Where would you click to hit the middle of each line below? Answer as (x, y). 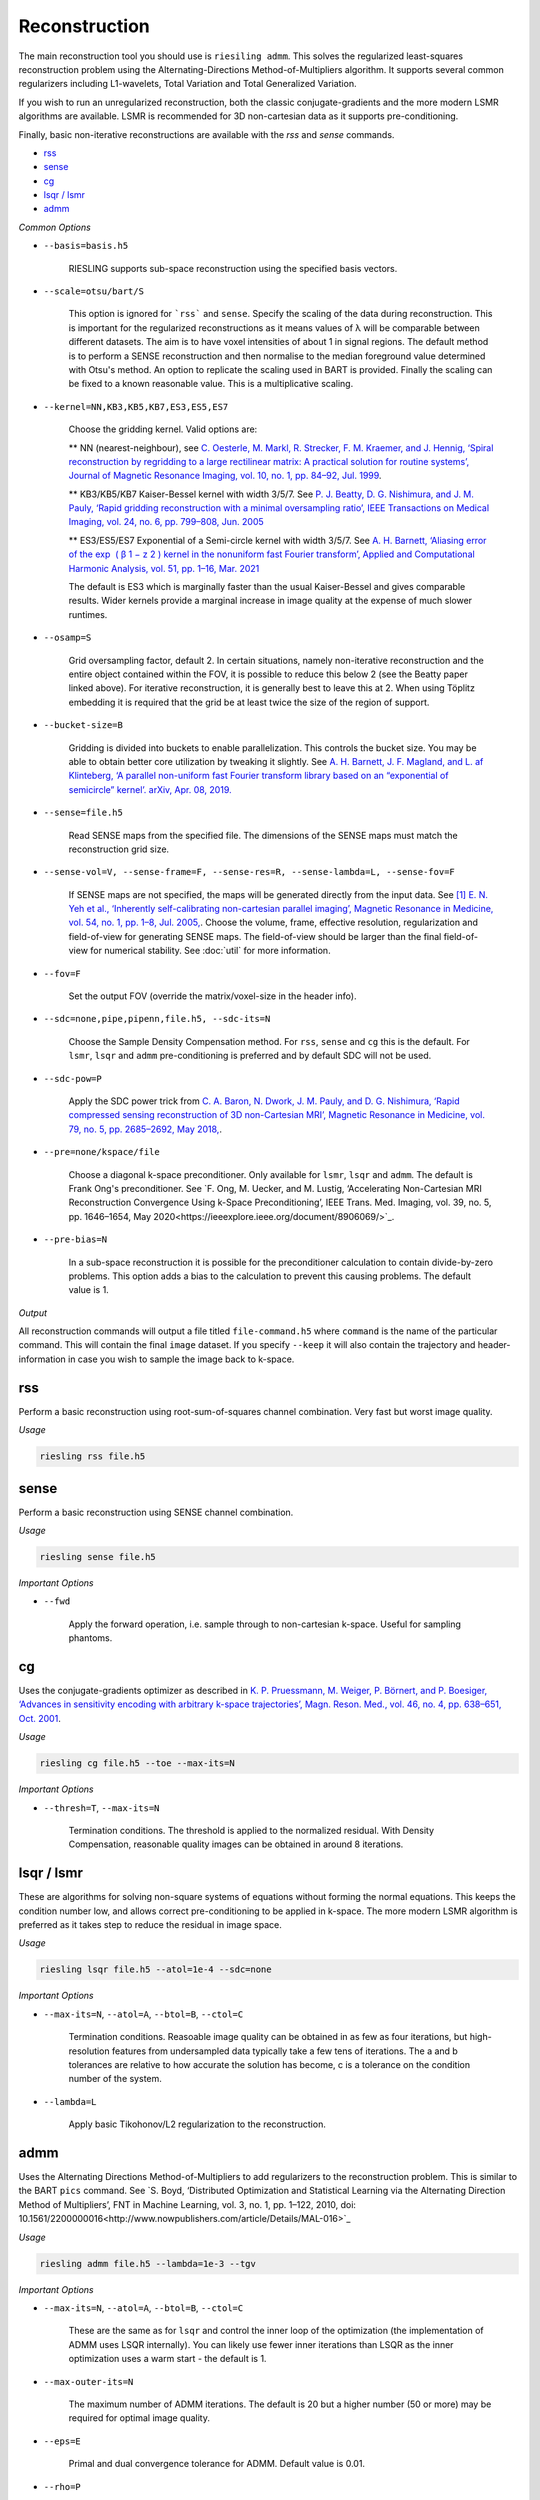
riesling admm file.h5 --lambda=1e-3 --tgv (148, 2263)
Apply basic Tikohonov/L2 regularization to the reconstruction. (197, 2124)
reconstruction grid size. (119, 849)
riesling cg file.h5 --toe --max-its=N (137, 1763)
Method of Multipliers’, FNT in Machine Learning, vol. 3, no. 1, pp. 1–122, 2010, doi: (187, 2204)
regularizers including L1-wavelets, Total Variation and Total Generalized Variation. (187, 84)
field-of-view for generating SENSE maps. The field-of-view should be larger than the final (255, 936)
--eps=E (62, 2441)
